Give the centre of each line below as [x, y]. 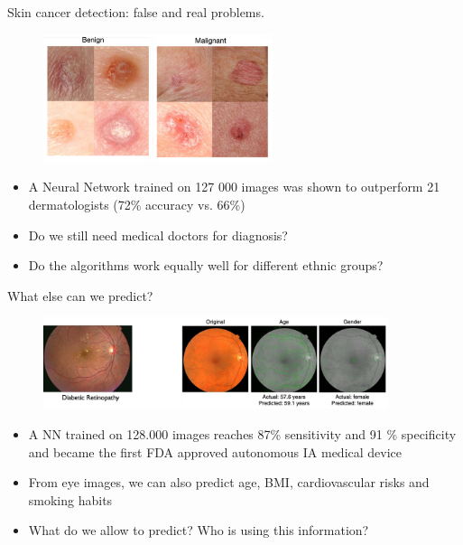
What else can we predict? [80, 295]
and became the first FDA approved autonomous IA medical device [215, 451]
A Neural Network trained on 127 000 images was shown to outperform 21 [234, 187]
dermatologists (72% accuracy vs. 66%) [137, 205]
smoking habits [70, 499]
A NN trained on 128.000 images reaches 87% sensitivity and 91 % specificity [242, 433]
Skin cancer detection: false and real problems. [136, 12]
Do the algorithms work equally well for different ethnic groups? [206, 265]
